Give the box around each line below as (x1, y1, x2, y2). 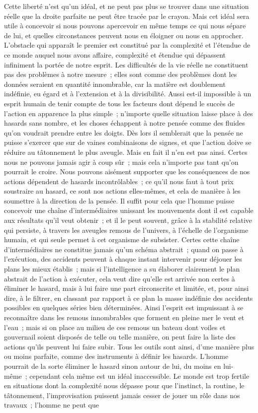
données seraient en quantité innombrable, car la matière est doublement (4, 78, 226, 89)
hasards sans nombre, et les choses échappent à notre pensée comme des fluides (4, 118, 245, 128)
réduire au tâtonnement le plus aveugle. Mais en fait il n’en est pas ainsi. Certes (4, 146, 248, 157)
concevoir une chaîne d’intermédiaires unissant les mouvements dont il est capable (4, 205, 254, 215)
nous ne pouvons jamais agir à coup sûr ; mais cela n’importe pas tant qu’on (4, 156, 239, 167)
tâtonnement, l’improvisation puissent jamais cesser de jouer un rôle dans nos (4, 390, 240, 400)
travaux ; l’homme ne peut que (4, 400, 99, 410)
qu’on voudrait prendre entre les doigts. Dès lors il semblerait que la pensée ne (4, 127, 243, 138)
